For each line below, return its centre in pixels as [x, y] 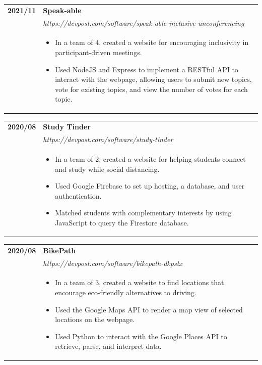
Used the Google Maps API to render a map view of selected [149, 309]
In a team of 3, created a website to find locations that [140, 282]
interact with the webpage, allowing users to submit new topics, [153, 79]
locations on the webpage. [95, 319]
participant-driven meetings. [99, 52]
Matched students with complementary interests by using [143, 213]
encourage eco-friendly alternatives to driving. [126, 292]
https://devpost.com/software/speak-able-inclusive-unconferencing [144, 22]
